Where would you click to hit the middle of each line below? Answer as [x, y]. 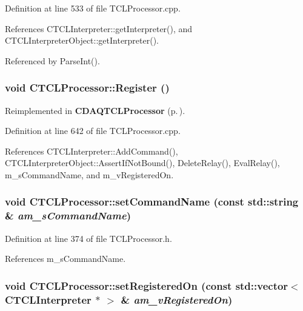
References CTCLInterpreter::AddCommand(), [92, 151]
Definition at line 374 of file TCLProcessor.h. [88, 238]
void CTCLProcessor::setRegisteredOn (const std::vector [147, 285]
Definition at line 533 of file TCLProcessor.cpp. [93, 8]
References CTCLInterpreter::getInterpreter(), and [99, 28]
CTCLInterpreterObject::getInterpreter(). [82, 40]
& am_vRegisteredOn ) [177, 299]
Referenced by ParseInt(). [52, 60]
